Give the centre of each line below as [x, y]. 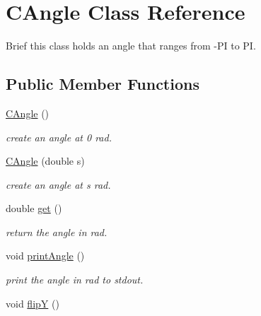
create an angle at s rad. [58, 184]
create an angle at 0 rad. [59, 137]
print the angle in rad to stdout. [75, 280]
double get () [34, 208]
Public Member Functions [103, 84]
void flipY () [33, 303]
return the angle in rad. [57, 232]
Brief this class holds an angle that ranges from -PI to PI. [131, 46]
